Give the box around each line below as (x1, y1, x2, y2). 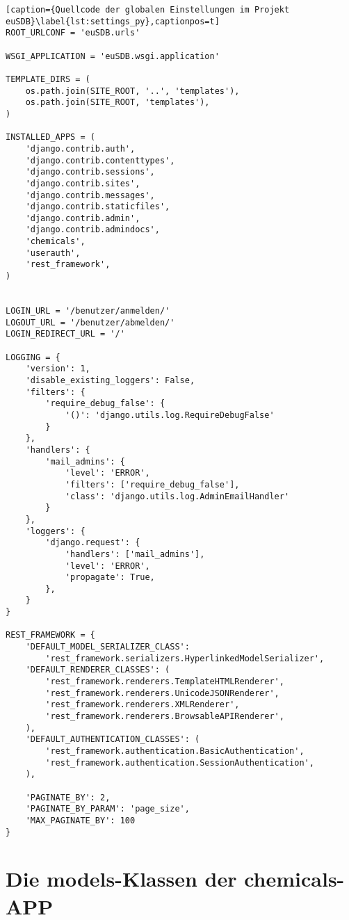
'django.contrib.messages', (25, 190, 155, 200)
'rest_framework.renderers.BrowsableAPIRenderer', (45, 711, 284, 722)
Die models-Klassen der (6, 864, 237, 893)
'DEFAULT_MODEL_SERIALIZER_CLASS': (25, 642, 190, 652)
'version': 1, (25, 364, 90, 374)
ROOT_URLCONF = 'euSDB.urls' (6, 28, 140, 38)
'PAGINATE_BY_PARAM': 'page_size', (25, 804, 190, 814)
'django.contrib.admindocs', (25, 225, 160, 235)
